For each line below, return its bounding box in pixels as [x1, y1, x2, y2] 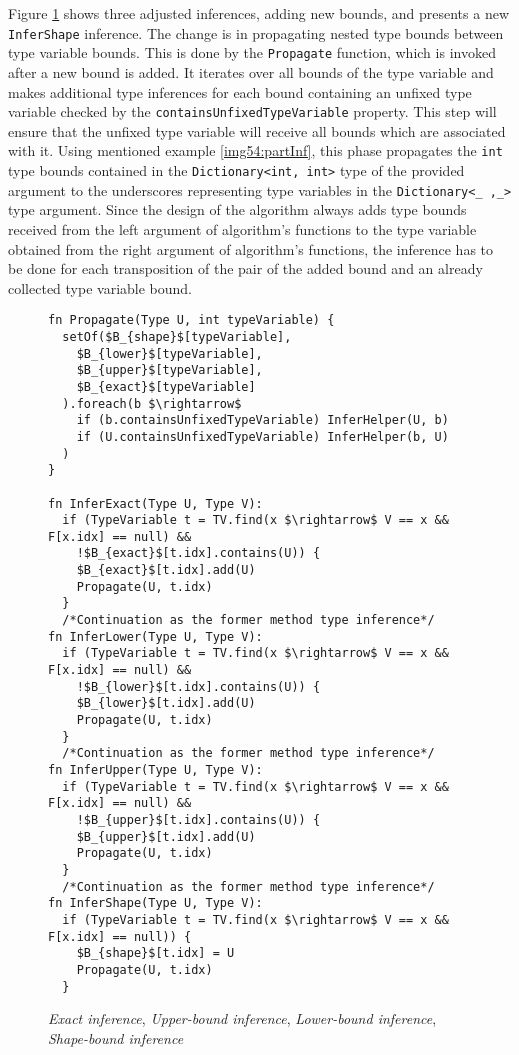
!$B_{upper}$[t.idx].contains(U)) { [76, 812, 321, 827]
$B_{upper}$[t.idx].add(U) [76, 829, 256, 844]
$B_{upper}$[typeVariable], [76, 363, 263, 378]
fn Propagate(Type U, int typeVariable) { [48, 313, 335, 328]
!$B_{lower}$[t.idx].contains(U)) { [76, 679, 321, 694]
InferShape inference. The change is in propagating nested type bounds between [8, 22, 504, 43]
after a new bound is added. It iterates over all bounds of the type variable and [8, 61, 494, 82]
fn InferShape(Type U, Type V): [48, 896, 263, 911]
